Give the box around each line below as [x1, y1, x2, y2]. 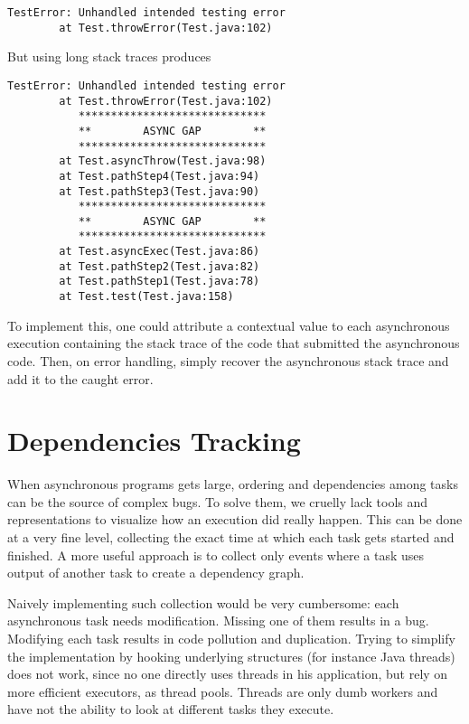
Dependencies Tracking [7, 422, 301, 459]
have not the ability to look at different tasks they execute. [7, 700, 334, 719]
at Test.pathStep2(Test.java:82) [59, 259, 260, 273]
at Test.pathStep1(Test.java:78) [59, 275, 260, 288]
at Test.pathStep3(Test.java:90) [59, 184, 260, 198]
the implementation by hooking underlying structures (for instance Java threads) [7, 646, 455, 665]
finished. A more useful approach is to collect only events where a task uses [7, 545, 425, 564]
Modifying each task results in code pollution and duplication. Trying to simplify [7, 629, 455, 647]
